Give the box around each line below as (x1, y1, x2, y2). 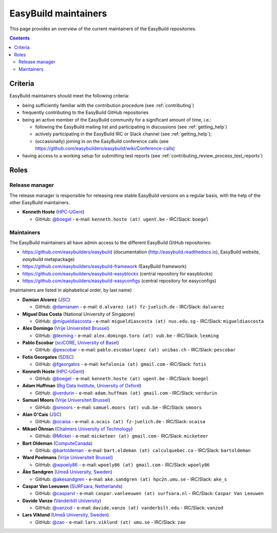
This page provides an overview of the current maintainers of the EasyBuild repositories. (9, 26, 197, 32)
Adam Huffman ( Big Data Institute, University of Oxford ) (22, 383, 142, 389)
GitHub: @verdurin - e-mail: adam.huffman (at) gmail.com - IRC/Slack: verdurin (35, 390, 217, 396)
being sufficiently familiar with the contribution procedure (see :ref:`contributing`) (22, 102, 194, 108)
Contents (9, 35, 30, 41)
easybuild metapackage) (22, 256, 75, 262)
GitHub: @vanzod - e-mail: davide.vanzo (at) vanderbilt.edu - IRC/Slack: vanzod (35, 505, 223, 511)
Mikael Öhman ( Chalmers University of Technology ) (22, 426, 133, 432)
